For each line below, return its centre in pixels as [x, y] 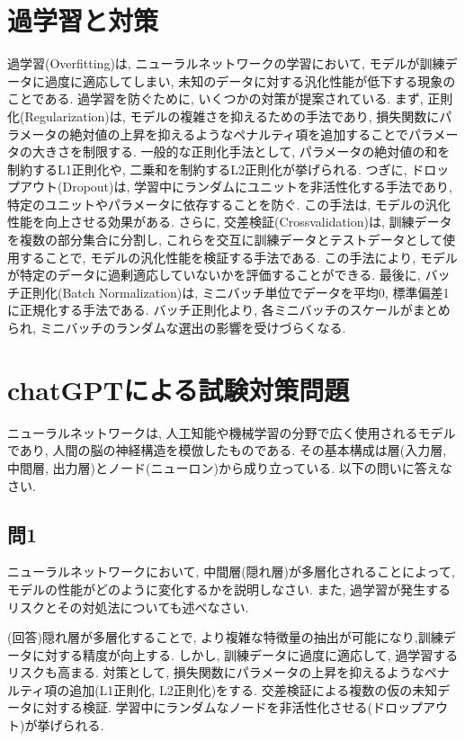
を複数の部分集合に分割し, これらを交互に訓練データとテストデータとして [225, 240]
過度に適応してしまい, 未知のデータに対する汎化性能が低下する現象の [250, 80]
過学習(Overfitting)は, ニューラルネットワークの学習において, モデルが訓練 [226, 63]
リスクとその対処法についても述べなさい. [128, 607]
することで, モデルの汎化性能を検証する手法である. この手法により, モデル [238, 257]
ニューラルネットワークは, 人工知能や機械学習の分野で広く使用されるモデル [232, 432]
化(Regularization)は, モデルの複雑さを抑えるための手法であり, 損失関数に [224, 116]
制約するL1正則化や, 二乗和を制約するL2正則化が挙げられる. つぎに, [207, 169]
